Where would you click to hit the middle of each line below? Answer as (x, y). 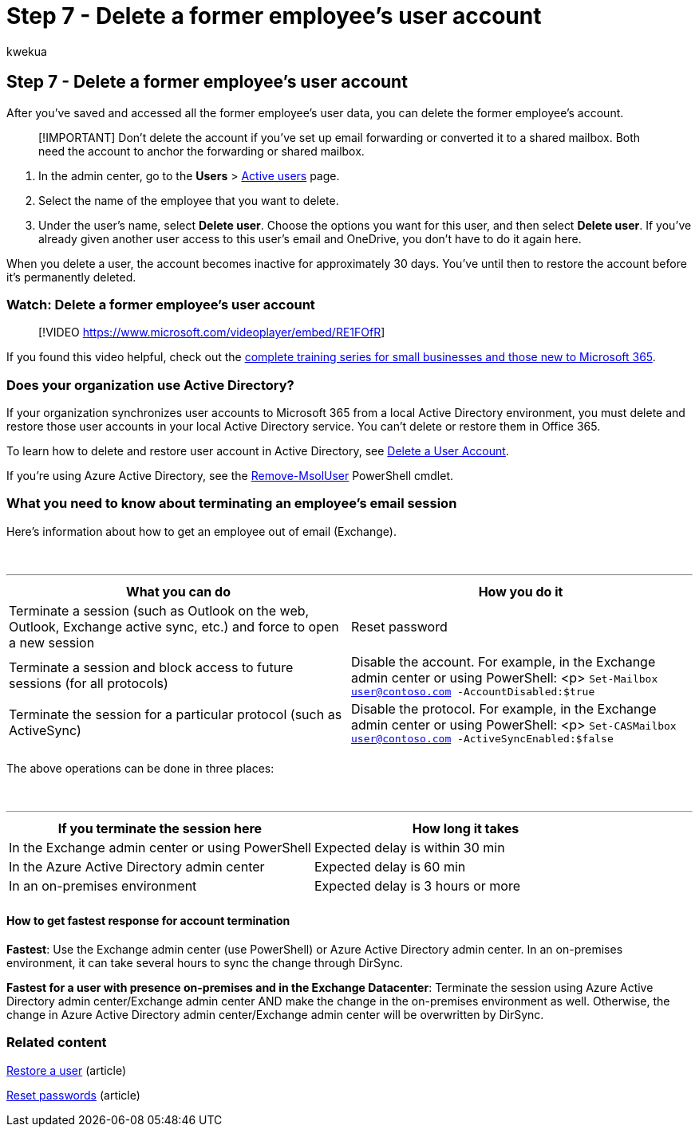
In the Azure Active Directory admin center (137, 866)
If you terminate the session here (160, 828)
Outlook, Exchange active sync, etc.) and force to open (174, 626)
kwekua (27, 51)
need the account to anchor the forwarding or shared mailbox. (201, 151)
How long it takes (466, 828)
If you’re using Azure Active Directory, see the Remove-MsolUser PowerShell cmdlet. (230, 476)
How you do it (521, 591)
